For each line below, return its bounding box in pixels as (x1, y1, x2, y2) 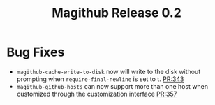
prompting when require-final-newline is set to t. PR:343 (16, 75, 184, 83)
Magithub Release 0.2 (51, 5, 182, 21)
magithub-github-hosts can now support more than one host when (16, 82, 209, 90)
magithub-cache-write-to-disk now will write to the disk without (16, 67, 201, 76)
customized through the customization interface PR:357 (16, 90, 177, 98)
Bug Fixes (6, 44, 65, 60)
